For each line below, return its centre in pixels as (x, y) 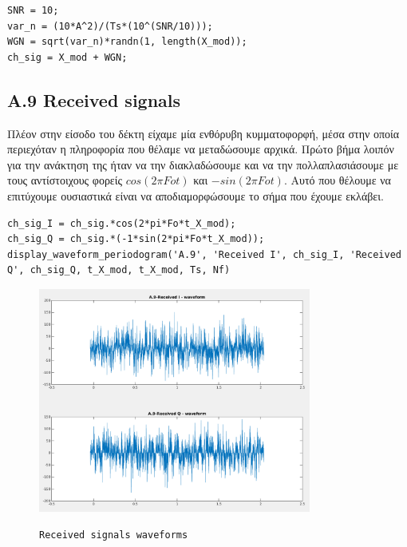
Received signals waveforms (114, 535)
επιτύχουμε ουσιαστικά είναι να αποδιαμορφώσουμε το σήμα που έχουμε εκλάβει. (196, 195)
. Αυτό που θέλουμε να (337, 180)
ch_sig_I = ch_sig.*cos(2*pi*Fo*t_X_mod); (122, 223)
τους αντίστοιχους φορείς (65, 180)
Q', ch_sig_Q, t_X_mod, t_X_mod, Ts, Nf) (119, 270)
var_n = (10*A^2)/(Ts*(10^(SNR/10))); (110, 26)
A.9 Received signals (94, 99)
